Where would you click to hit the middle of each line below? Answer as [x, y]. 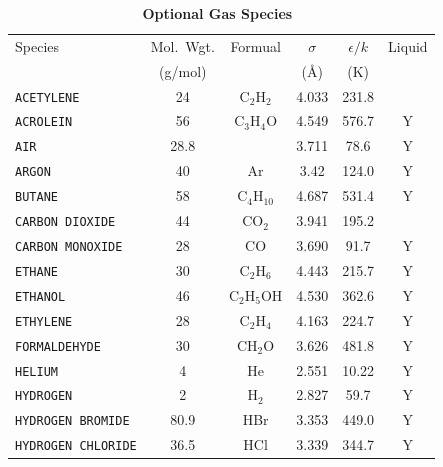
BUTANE [36, 197]
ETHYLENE [44, 321]
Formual [255, 45]
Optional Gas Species [217, 13]
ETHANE [36, 271]
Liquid [408, 45]
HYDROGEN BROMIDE [72, 421]
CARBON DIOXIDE [65, 222]
